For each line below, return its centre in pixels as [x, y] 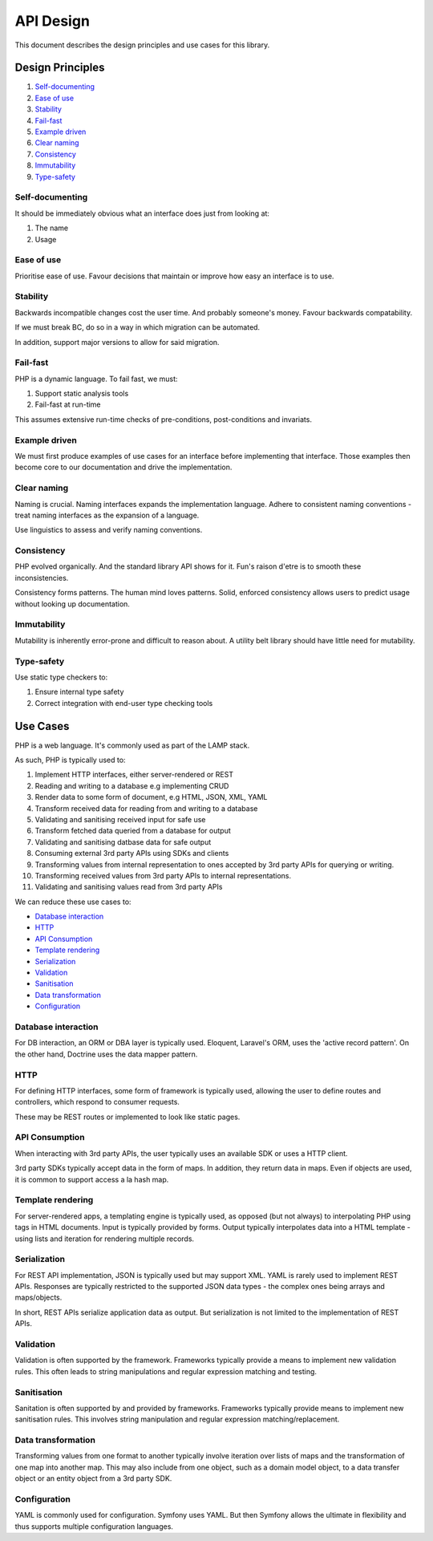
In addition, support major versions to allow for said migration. [117, 342]
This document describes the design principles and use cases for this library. [142, 45]
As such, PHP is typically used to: [70, 760]
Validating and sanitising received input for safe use [120, 819]
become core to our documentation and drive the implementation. [123, 467]
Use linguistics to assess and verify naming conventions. [109, 530]
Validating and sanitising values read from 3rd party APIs [129, 887]
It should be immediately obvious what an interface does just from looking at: [142, 213]
